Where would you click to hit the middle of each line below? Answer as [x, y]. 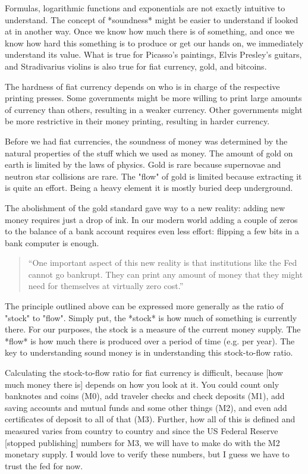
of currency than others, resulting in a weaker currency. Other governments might [154, 109]
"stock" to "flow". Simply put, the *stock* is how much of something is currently [151, 317]
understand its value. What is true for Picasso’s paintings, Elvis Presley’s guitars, [153, 54]
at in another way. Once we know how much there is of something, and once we [150, 31]
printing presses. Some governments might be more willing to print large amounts [153, 98]
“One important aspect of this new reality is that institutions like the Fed [163, 263]
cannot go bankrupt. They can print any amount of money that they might [166, 274]
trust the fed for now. [44, 465]
